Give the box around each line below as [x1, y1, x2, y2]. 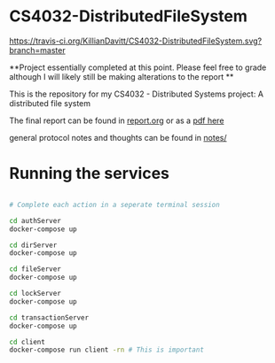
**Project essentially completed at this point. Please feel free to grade [9, 62, 267, 73]
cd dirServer [9, 241, 58, 250]
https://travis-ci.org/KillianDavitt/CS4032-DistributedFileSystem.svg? [9, 35, 263, 46]
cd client [9, 337, 46, 346]
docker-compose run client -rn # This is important [9, 345, 204, 355]
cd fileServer [9, 265, 62, 274]
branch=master [9, 44, 66, 55]
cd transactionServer [9, 313, 90, 322]
